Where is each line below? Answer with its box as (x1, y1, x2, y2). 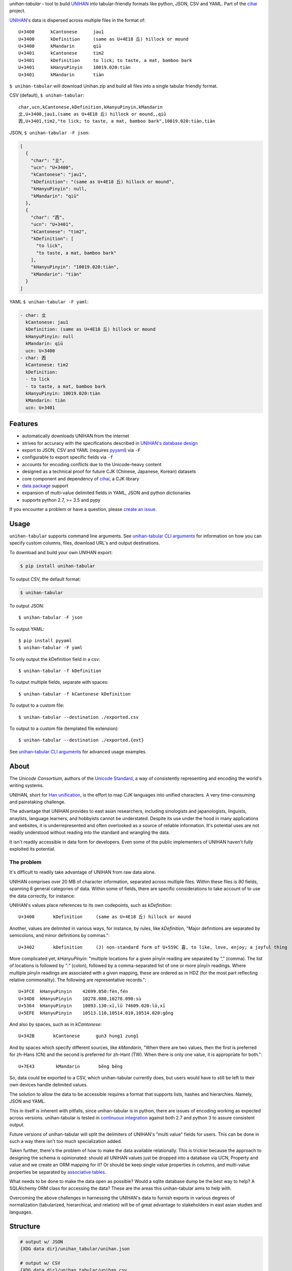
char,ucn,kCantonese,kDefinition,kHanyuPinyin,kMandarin (18, 104, 163, 110)
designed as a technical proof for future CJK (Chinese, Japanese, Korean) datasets (22, 468, 196, 475)
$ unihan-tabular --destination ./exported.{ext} (18, 737, 144, 743)
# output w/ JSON (20, 1238, 63, 1245)
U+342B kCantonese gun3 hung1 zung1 (18, 1033, 139, 1039)
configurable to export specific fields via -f (22, 454, 114, 460)
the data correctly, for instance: (9, 893, 76, 899)
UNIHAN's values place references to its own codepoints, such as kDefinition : (9, 902, 172, 908)
